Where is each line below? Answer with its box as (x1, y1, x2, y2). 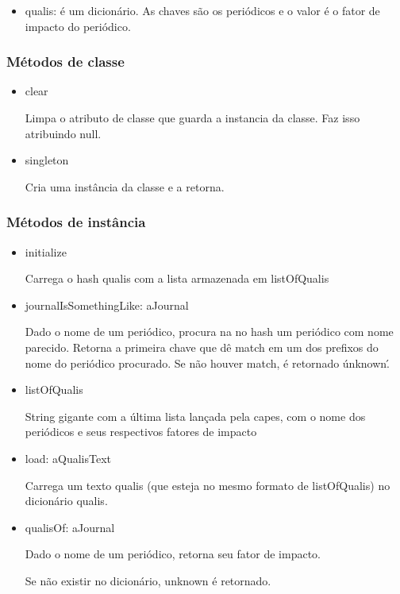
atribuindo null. (25, 125, 102, 141)
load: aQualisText (25, 449, 112, 466)
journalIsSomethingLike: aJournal (25, 296, 189, 313)
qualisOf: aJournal (25, 519, 115, 535)
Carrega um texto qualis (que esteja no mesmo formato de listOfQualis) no (25, 476, 390, 493)
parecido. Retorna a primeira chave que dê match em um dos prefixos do (25, 338, 379, 355)
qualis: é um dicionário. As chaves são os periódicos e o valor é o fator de (25, 2, 380, 18)
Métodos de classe (6, 52, 125, 71)
